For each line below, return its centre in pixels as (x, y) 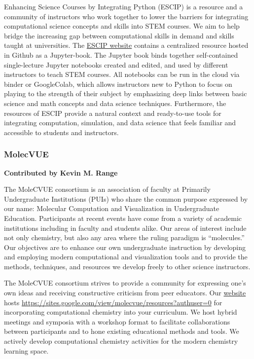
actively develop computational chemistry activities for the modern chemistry (121, 341)
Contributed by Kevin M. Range (61, 172)
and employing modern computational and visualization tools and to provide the (126, 257)
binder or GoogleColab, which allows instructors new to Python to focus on (118, 84)
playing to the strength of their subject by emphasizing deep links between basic (126, 93)
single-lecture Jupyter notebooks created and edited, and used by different (116, 64)
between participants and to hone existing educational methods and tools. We (122, 331)
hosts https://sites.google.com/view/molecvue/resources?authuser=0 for (113, 302)
